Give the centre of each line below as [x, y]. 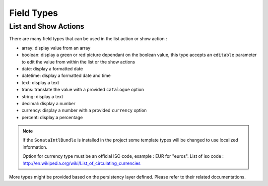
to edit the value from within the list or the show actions [78, 62]
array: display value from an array [56, 48]
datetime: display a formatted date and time [66, 76]
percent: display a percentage [52, 117]
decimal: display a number [49, 103]
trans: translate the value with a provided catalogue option [83, 90]
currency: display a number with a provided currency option [84, 110]
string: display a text [42, 96]
